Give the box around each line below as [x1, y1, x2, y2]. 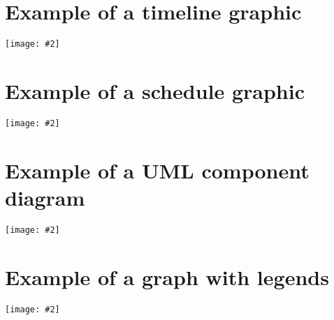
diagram [5, 183, 85, 211]
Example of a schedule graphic [5, 76, 305, 105]
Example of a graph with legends [5, 262, 329, 291]
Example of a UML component [5, 155, 310, 184]
